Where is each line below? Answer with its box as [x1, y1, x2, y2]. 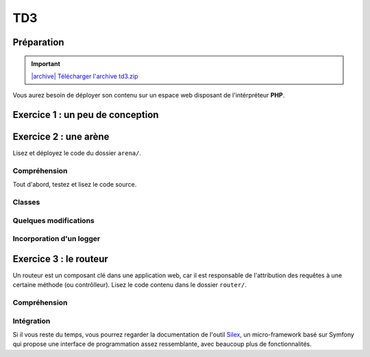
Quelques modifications [12, 216, 95, 225]
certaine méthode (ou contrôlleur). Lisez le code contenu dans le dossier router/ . [12, 281, 247, 289]
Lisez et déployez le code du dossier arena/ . [12, 149, 142, 157]
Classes [12, 198, 40, 207]
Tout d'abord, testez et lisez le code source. [12, 181, 137, 189]
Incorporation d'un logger [12, 234, 101, 244]
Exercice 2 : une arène [12, 131, 110, 143]
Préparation [12, 36, 64, 48]
